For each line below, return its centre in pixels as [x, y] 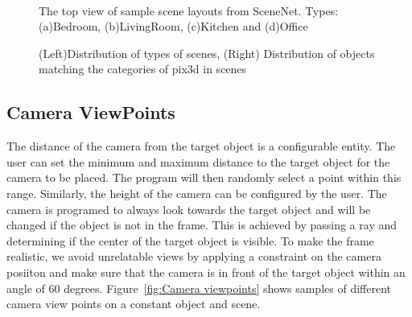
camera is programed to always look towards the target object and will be [189, 209]
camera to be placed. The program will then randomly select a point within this [204, 177]
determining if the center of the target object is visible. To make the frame [190, 240]
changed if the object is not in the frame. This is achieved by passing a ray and [202, 225]
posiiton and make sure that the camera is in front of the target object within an [206, 272]
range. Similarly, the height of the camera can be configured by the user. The [197, 193]
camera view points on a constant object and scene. [134, 304]
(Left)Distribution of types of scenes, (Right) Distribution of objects [207, 53]
